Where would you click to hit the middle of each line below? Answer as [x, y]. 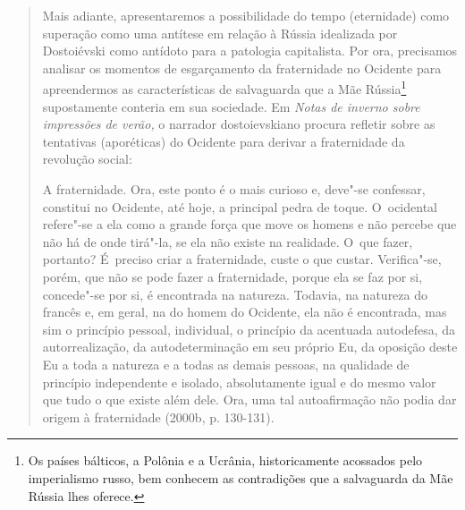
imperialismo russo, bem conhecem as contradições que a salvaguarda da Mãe [241, 477]
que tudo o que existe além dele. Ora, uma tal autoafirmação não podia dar [249, 399]
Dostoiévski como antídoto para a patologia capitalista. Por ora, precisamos [250, 51]
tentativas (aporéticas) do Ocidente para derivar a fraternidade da [224, 141]
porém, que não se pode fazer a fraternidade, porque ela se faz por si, [232, 276]
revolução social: [87, 159]
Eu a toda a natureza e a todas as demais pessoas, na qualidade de [226, 364]
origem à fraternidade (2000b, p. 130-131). [158, 416]
